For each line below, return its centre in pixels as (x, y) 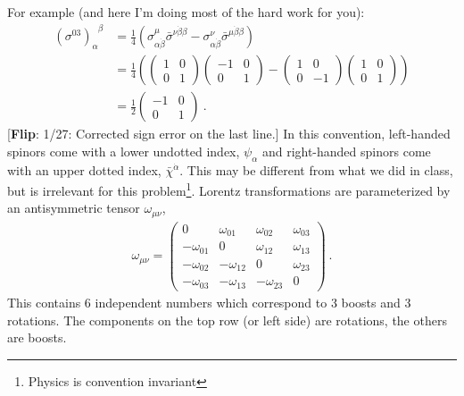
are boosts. (37, 337)
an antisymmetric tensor (74, 208)
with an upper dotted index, (84, 169)
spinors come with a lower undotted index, (124, 151)
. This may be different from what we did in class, (316, 169)
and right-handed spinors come (346, 151)
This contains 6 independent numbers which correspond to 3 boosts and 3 (209, 302)
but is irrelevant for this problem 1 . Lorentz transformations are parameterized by (229, 189)
